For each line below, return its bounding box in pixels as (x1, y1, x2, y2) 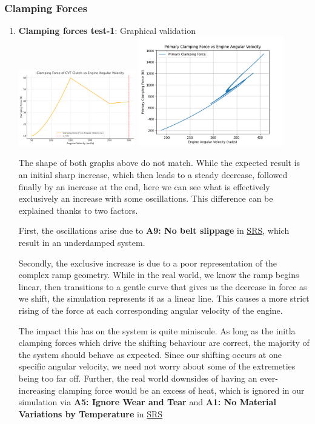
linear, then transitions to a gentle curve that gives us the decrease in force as (18, 280, 307, 293)
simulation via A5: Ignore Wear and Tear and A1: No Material (18, 396, 276, 408)
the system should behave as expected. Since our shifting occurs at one (18, 348, 282, 360)
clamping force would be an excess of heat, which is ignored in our (58, 383, 305, 396)
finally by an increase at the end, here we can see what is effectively (18, 180, 270, 193)
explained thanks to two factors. (18, 204, 138, 216)
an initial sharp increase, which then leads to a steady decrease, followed (18, 168, 288, 181)
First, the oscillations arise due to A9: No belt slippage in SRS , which (18, 224, 290, 237)
